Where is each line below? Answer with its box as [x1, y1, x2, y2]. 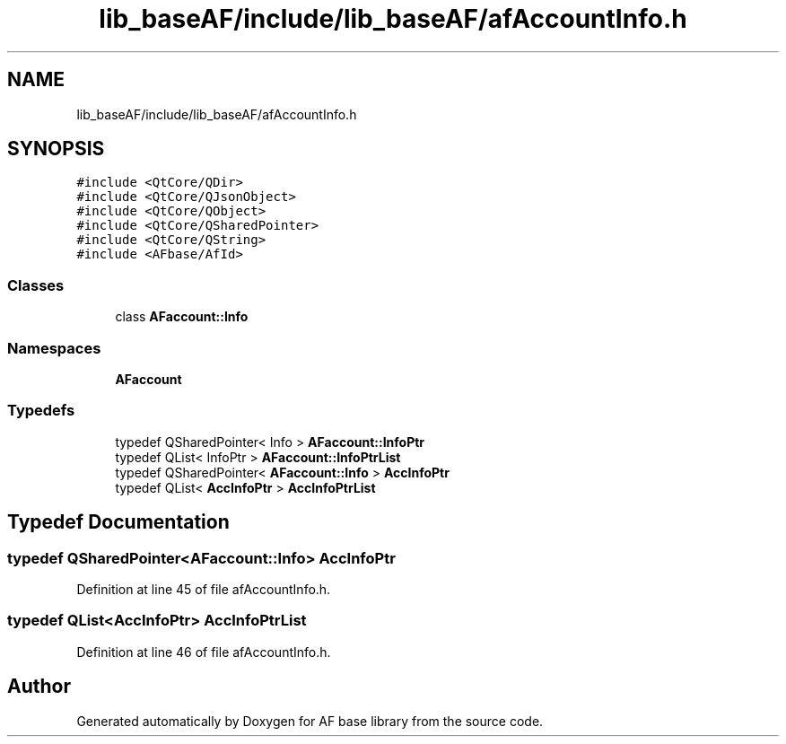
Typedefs [7, 401, 75, 420]
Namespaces [7, 338, 101, 357]
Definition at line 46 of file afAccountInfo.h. [76, 643, 331, 660]
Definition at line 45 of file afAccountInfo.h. [76, 581, 331, 597]
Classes [7, 276, 65, 294]
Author [7, 675, 71, 698]
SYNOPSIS [7, 137, 105, 161]
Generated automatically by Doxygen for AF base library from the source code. [76, 713, 544, 729]
